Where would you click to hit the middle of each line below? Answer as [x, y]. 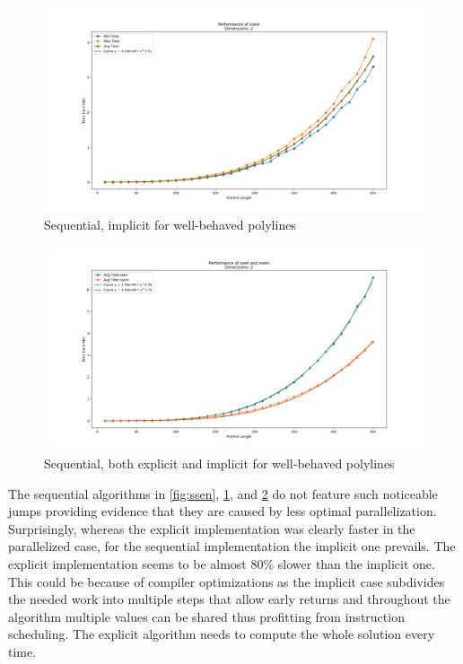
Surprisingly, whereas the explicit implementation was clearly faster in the [212, 528]
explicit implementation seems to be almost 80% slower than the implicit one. [222, 564]
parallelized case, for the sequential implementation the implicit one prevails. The [232, 546]
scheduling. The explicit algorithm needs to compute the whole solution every [222, 634]
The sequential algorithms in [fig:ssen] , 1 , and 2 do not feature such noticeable [223, 493]
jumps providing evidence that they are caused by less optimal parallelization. [223, 511]
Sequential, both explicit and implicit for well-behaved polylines [219, 463]
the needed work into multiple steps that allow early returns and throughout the [229, 599]
